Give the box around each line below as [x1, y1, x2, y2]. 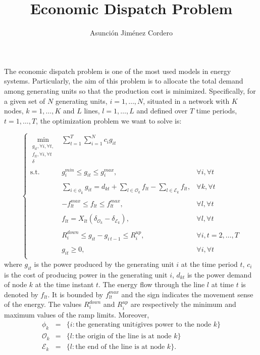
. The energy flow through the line [98, 279, 205, 290]
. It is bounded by [47, 289, 103, 299]
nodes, [4, 105, 24, 116]
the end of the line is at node [75, 343, 165, 351]
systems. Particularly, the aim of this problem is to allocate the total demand [4, 75, 243, 86]
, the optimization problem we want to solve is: [36, 115, 182, 126]
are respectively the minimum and [130, 299, 236, 309]
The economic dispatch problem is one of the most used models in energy [4, 65, 231, 76]
